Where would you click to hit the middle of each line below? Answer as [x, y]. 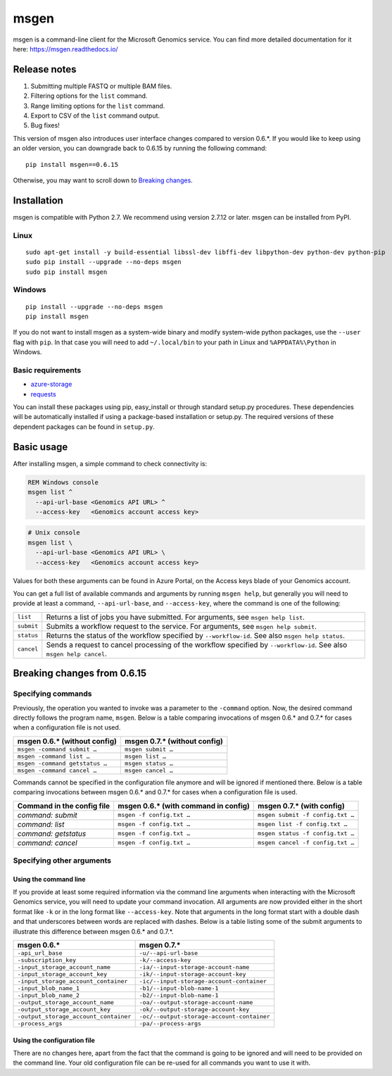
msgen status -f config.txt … [306, 833]
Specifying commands [52, 694]
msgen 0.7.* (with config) [301, 806]
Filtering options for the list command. [89, 96]
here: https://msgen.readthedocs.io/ [66, 49]
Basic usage [40, 447]
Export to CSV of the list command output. [95, 115]
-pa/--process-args [170, 1024]
